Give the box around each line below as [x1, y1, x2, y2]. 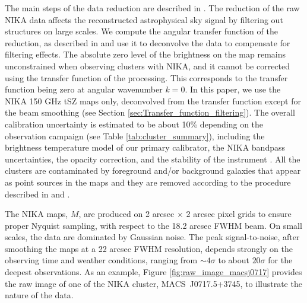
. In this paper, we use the [185, 83, 281, 95]
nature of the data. [5, 289, 74, 301]
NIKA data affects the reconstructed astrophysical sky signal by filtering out [5, 13, 283, 25]
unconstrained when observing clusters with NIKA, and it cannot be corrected [5, 59, 290, 72]
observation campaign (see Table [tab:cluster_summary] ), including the [5, 129, 265, 142]
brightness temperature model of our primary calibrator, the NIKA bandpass [5, 141, 285, 154]
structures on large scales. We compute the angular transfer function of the [5, 25, 278, 37]
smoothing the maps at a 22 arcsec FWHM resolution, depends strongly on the [5, 242, 293, 254]
